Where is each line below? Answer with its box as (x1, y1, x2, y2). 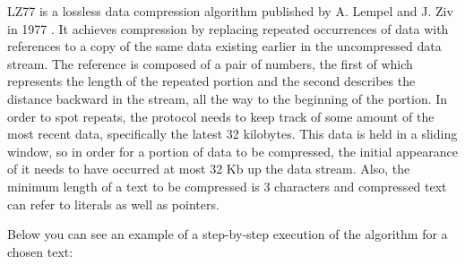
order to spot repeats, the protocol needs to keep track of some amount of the (7, 106, 435, 125)
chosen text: (7, 242, 73, 260)
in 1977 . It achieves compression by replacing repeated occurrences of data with (7, 19, 449, 38)
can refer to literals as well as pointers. (7, 194, 220, 213)
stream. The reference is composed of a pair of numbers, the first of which (7, 54, 413, 72)
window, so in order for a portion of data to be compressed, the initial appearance (7, 141, 458, 160)
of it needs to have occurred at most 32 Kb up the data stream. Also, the (7, 159, 410, 178)
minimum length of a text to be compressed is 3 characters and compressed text (7, 176, 447, 195)
